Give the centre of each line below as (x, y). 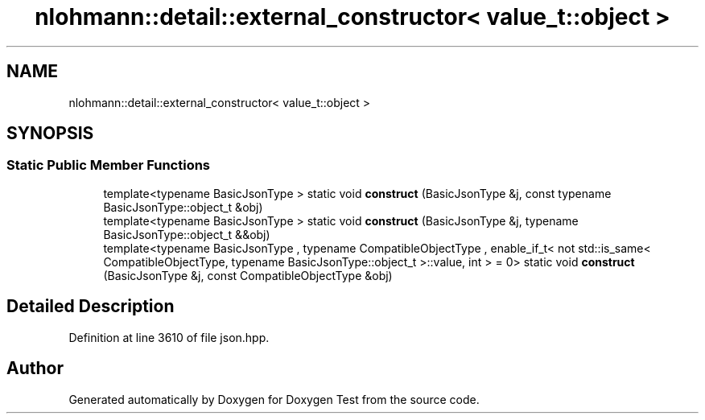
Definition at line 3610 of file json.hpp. (169, 337)
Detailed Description (91, 307)
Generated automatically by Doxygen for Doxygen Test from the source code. (274, 399)
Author (35, 369)
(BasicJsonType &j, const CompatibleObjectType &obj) (248, 275)
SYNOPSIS (50, 134)
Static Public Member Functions (109, 165)
